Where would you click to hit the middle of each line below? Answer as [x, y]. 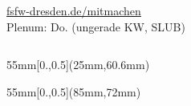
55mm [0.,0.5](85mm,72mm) [74, 91]
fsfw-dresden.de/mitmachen [74, 10]
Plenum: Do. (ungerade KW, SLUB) [96, 26]
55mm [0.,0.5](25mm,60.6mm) [78, 65]
